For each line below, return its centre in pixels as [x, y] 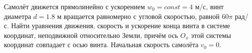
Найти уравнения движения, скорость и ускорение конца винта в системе [121, 26]
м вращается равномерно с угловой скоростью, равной [138, 16]
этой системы [211, 35]
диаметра [18, 16]
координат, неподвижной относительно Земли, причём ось [91, 35]
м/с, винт [209, 6]
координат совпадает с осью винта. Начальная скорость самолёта [101, 44]
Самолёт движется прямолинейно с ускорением [75, 6]
